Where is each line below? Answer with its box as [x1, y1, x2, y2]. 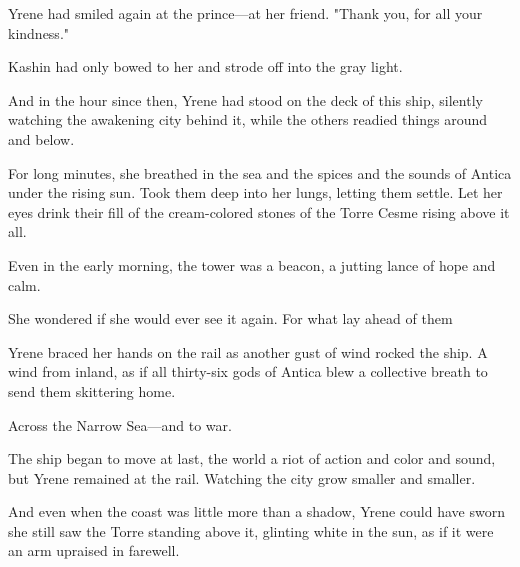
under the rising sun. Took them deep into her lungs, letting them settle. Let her [8, 182, 503, 203]
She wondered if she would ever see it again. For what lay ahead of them [8, 308, 453, 329]
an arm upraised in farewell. [8, 540, 180, 561]
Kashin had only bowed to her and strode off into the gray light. [8, 56, 403, 77]
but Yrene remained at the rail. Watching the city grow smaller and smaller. [8, 467, 476, 488]
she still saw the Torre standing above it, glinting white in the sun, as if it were [8, 520, 494, 541]
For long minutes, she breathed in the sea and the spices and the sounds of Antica [8, 162, 512, 183]
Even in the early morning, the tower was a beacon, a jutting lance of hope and [8, 254, 496, 275]
